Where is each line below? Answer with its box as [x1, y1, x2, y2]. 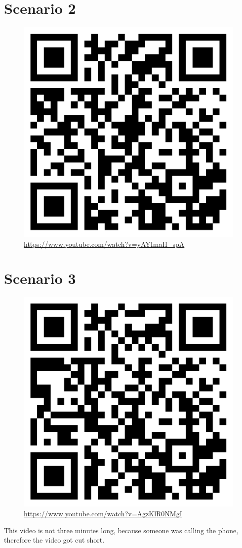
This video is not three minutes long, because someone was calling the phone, [4, 525, 239, 535]
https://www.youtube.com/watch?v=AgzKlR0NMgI [24, 508, 182, 519]
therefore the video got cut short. [4, 535, 105, 545]
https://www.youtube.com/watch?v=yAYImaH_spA [24, 238, 185, 249]
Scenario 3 [4, 268, 76, 288]
